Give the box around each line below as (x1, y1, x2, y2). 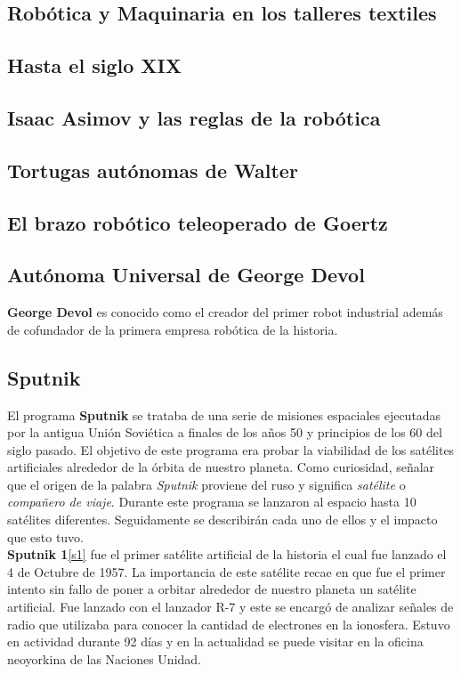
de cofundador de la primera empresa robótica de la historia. (7, 320, 338, 338)
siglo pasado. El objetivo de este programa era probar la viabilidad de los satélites (7, 440, 455, 459)
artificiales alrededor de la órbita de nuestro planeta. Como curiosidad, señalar (7, 458, 435, 476)
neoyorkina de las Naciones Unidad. (7, 649, 201, 668)
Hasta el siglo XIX (7, 52, 182, 79)
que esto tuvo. (7, 527, 85, 546)
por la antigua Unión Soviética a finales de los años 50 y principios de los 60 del (7, 423, 442, 442)
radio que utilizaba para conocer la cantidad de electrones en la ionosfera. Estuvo (7, 614, 450, 633)
